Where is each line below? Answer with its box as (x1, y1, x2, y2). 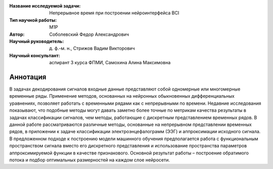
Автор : (9, 31, 25, 37)
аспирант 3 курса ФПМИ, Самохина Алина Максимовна (49, 60, 171, 66)
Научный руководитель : (9, 38, 64, 44)
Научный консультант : (9, 52, 61, 58)
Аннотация (9, 72, 47, 81)
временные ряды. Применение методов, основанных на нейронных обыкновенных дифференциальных (9, 93, 235, 99)
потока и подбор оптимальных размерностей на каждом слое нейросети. (9, 157, 170, 163)
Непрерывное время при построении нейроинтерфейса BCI (49, 10, 179, 16)
